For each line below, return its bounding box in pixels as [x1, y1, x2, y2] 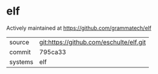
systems [9, 58, 33, 66]
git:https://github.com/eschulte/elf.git [39, 38, 146, 46]
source [9, 38, 29, 46]
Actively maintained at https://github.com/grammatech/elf [6, 24, 152, 32]
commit [9, 47, 31, 56]
